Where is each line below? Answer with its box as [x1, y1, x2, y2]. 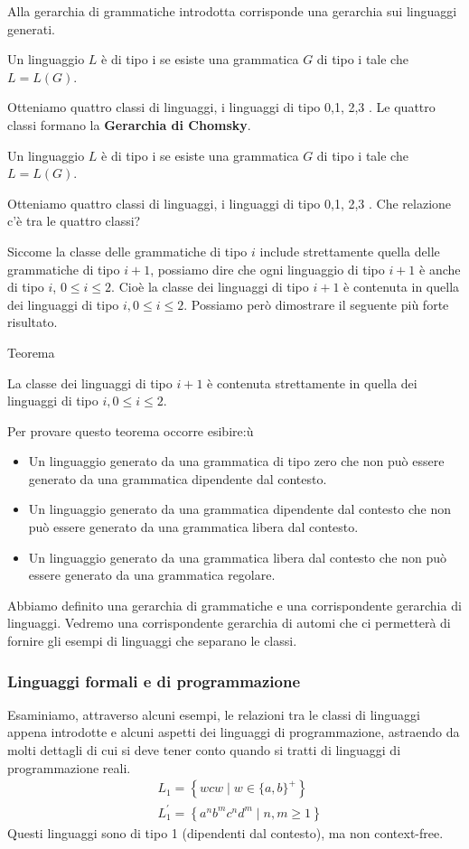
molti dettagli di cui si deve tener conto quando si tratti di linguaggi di [7, 741, 401, 760]
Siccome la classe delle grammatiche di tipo [7, 241, 248, 260]
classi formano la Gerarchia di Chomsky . [7, 115, 251, 134]
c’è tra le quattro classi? [7, 211, 141, 230]
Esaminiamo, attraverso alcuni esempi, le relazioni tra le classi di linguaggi [7, 704, 420, 723]
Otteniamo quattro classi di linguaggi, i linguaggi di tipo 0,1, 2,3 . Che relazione [7, 193, 452, 212]
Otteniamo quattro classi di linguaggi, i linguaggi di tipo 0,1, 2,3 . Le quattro [7, 98, 436, 117]
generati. [7, 19, 55, 38]
